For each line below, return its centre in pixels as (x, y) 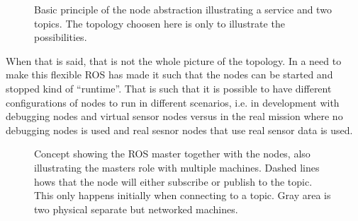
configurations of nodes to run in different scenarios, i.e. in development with (173, 102)
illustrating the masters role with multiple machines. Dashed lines (177, 167)
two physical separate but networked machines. (136, 209)
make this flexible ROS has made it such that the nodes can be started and (169, 74)
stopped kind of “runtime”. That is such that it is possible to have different (169, 88)
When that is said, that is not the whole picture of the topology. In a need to (174, 60)
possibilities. (61, 37)
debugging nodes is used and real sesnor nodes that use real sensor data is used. (179, 130)
